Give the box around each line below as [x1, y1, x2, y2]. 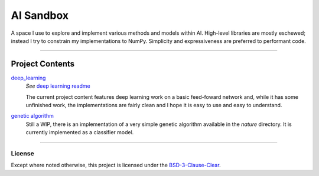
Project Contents [11, 59, 75, 69]
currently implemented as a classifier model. [25, 129, 134, 136]
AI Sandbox [11, 9, 69, 22]
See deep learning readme [25, 82, 91, 89]
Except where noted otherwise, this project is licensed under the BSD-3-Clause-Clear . [11, 162, 221, 169]
